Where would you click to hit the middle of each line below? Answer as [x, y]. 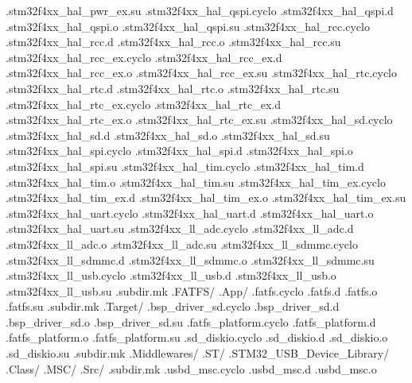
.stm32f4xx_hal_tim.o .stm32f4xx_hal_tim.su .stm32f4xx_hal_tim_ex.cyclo [196, 182]
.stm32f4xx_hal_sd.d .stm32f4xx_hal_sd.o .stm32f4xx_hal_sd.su [168, 135]
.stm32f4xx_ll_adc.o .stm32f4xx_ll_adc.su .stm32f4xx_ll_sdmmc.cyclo [182, 244]
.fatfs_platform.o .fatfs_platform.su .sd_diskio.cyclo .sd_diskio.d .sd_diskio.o [197, 337]
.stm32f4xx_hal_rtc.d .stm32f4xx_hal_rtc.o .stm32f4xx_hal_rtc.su [173, 88]
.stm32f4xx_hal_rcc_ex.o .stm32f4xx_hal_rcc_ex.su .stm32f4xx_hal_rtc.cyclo [201, 73]
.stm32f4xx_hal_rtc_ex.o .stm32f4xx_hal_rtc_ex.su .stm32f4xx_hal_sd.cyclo [199, 120]
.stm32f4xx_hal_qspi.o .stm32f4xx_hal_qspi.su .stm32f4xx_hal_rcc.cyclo [188, 26]
